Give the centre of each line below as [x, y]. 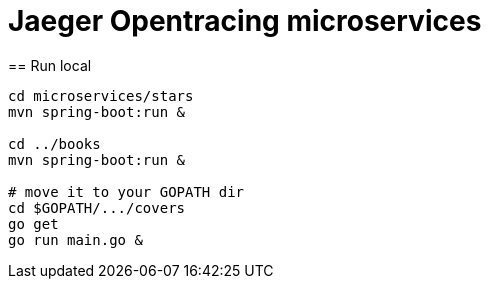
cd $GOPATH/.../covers [97, 207]
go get [33, 223]
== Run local [50, 65]
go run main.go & [75, 239]
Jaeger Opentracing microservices [245, 21]
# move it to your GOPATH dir [126, 191]
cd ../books [54, 143]
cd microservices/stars [101, 95]
